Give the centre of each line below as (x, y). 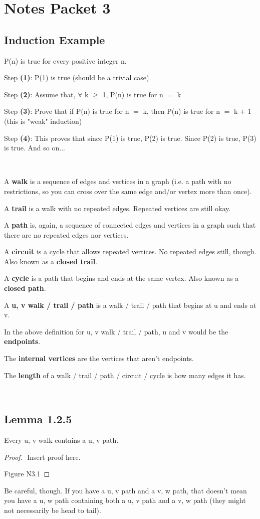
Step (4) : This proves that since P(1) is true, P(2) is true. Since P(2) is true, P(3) (130, 138)
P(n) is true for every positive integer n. (65, 60)
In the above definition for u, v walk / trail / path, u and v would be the (116, 331)
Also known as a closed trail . (51, 261)
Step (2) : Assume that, (40, 94)
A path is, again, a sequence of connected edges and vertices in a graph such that (130, 225)
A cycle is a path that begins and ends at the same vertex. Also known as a (121, 278)
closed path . (25, 288)
